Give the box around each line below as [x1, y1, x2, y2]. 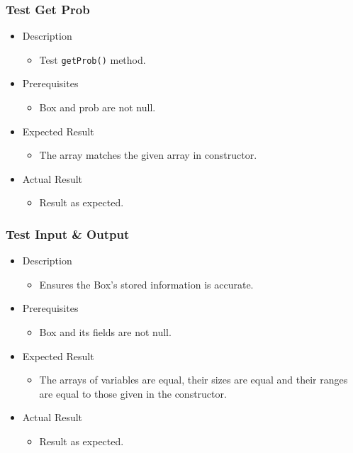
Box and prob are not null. [39, 100, 156, 115]
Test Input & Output [6, 225, 130, 242]
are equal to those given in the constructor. [39, 386, 227, 401]
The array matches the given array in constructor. [39, 147, 257, 162]
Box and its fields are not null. [39, 325, 172, 340]
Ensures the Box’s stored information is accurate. [39, 276, 254, 291]
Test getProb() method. [39, 52, 146, 67]
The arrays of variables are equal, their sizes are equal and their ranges [39, 372, 348, 387]
